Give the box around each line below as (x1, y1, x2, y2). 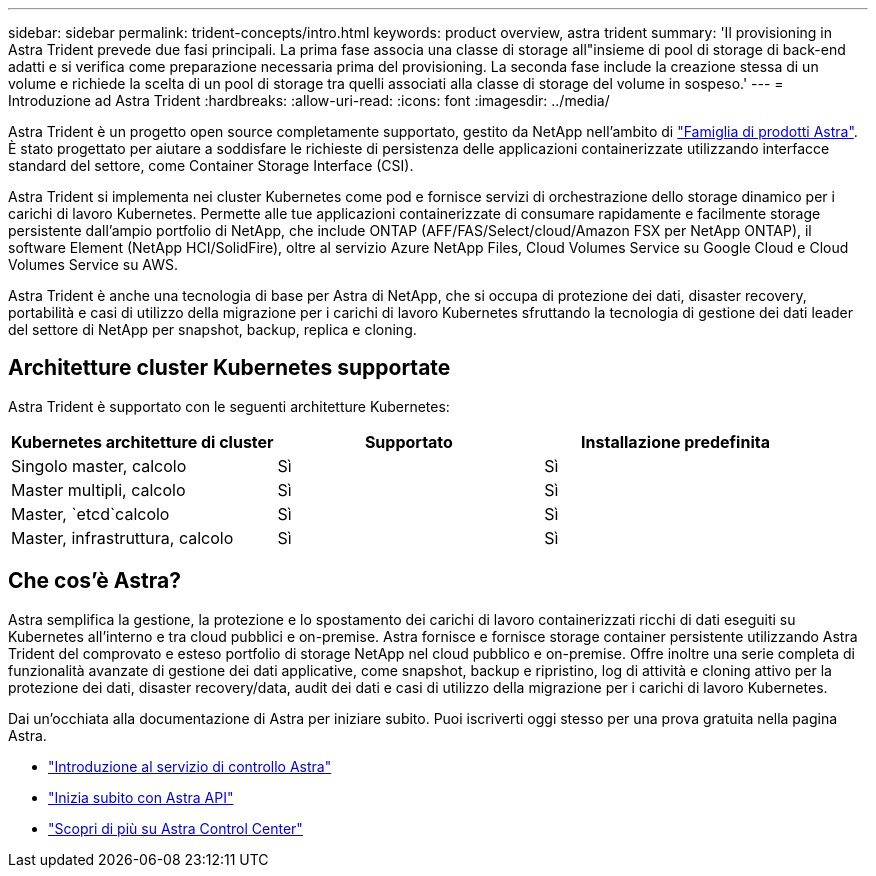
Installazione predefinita (581, 431, 770, 452)
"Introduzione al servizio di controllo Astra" (48, 757, 332, 775)
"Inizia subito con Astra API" (48, 788, 234, 806)
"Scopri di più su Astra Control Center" (48, 819, 303, 837)
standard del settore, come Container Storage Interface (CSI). (8, 157, 414, 174)
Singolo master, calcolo (11, 455, 187, 476)
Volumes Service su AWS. (8, 256, 179, 273)
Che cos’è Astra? (8, 568, 181, 594)
